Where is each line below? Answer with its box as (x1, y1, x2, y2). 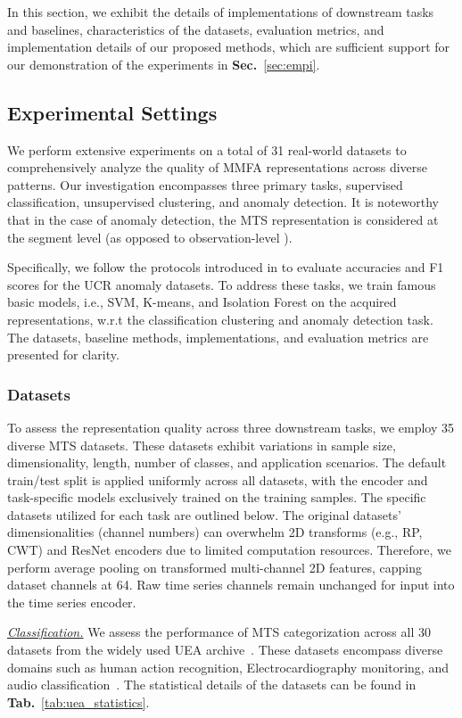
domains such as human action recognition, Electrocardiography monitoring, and (7, 657, 449, 676)
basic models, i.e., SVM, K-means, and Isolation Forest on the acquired (7, 293, 397, 311)
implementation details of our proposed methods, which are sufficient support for (7, 37, 450, 56)
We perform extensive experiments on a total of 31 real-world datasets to (7, 140, 407, 159)
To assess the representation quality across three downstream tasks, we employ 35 (7, 417, 454, 436)
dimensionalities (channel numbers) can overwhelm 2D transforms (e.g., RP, (7, 523, 423, 541)
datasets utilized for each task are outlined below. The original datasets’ (7, 505, 401, 524)
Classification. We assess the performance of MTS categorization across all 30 (7, 623, 431, 641)
